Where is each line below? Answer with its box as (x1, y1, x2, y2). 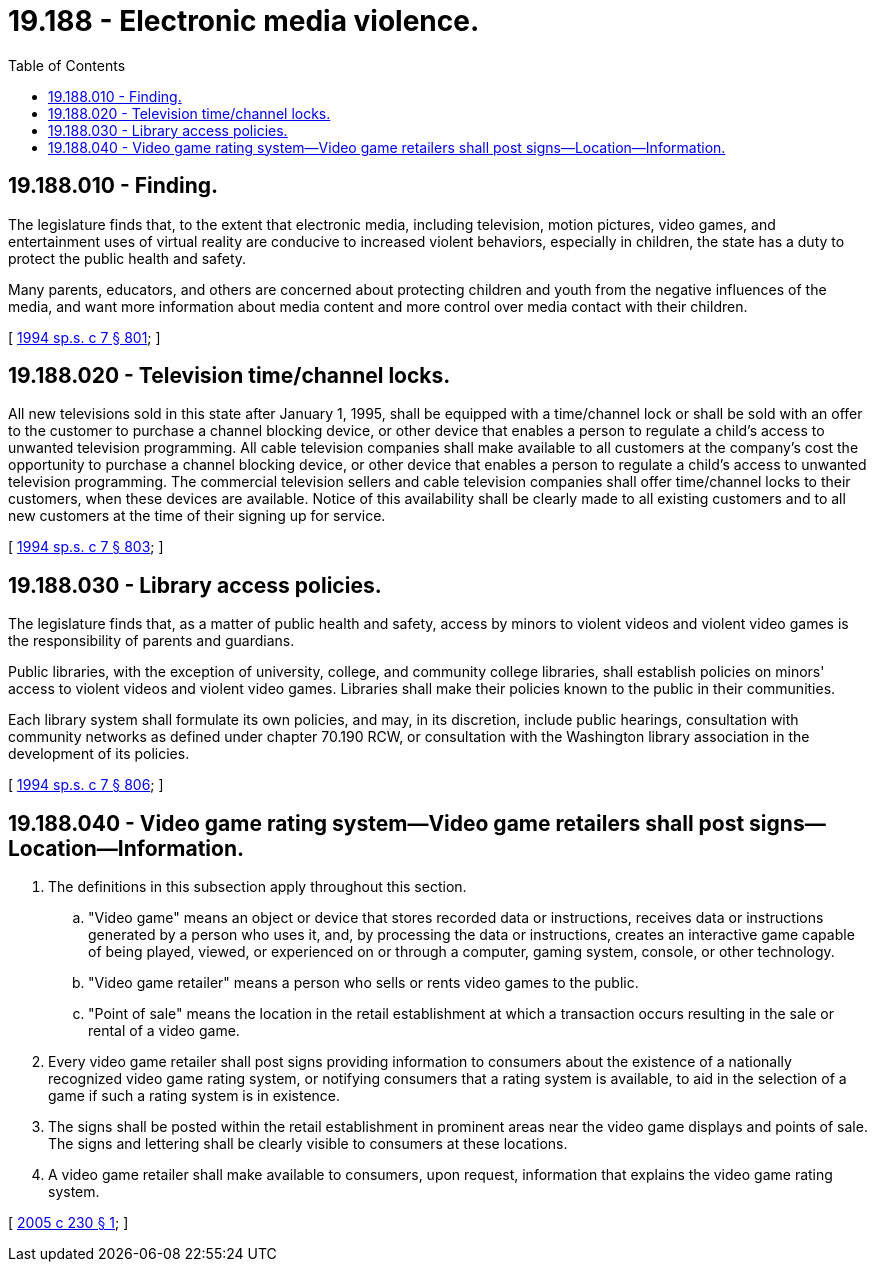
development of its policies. (8, 745, 190, 763)
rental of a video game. (88, 1022, 240, 1040)
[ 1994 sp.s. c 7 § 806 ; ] (8, 776, 164, 794)
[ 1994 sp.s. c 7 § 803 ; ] (8, 538, 164, 556)
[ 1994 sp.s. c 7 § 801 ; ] (8, 328, 161, 346)
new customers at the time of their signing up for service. (8, 507, 386, 525)
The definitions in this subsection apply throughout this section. (48, 878, 467, 896)
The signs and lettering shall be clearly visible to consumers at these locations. (48, 1135, 568, 1153)
